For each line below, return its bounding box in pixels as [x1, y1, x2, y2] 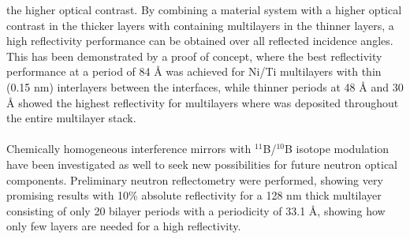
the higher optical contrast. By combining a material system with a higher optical [6, 2, 402, 17]
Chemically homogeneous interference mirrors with [6, 140, 252, 157]
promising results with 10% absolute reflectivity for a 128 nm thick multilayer [6, 187, 382, 204]
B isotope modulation [285, 140, 389, 157]
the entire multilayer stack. [6, 110, 136, 126]
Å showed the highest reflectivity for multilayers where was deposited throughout [6, 94, 399, 110]
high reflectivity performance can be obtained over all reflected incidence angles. [6, 32, 393, 49]
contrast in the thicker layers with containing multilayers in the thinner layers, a [6, 17, 394, 33]
